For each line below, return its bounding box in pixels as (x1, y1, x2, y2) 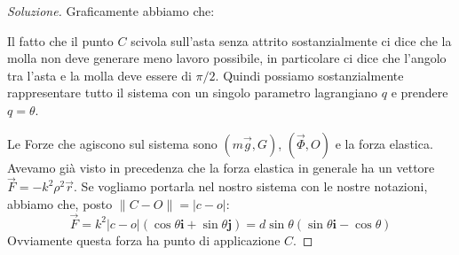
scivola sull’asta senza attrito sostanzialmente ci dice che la (131, 31, 452, 50)
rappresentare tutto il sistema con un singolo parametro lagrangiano (7, 83, 378, 102)
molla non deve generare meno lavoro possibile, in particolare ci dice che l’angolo (7, 49, 447, 67)
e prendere (391, 83, 448, 102)
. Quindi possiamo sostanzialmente (215, 66, 404, 84)
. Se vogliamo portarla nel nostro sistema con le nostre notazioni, (74, 177, 428, 196)
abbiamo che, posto (7, 194, 113, 212)
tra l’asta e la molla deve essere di (7, 66, 192, 84)
